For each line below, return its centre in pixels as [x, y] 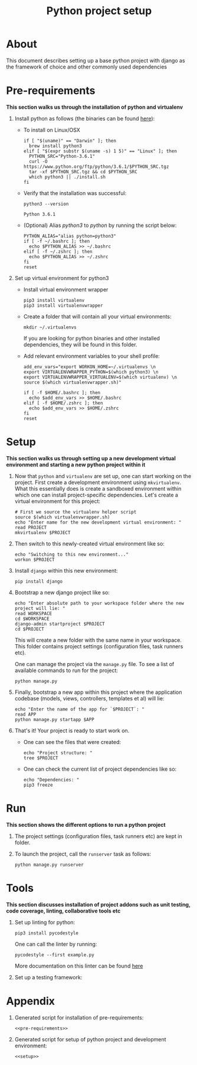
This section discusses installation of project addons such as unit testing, [98, 904]
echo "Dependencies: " [51, 780]
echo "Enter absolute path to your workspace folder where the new [99, 603]
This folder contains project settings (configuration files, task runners [99, 646]
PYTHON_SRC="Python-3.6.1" [62, 156]
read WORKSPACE [33, 613]
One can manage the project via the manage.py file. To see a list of [94, 664]
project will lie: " [40, 608]
